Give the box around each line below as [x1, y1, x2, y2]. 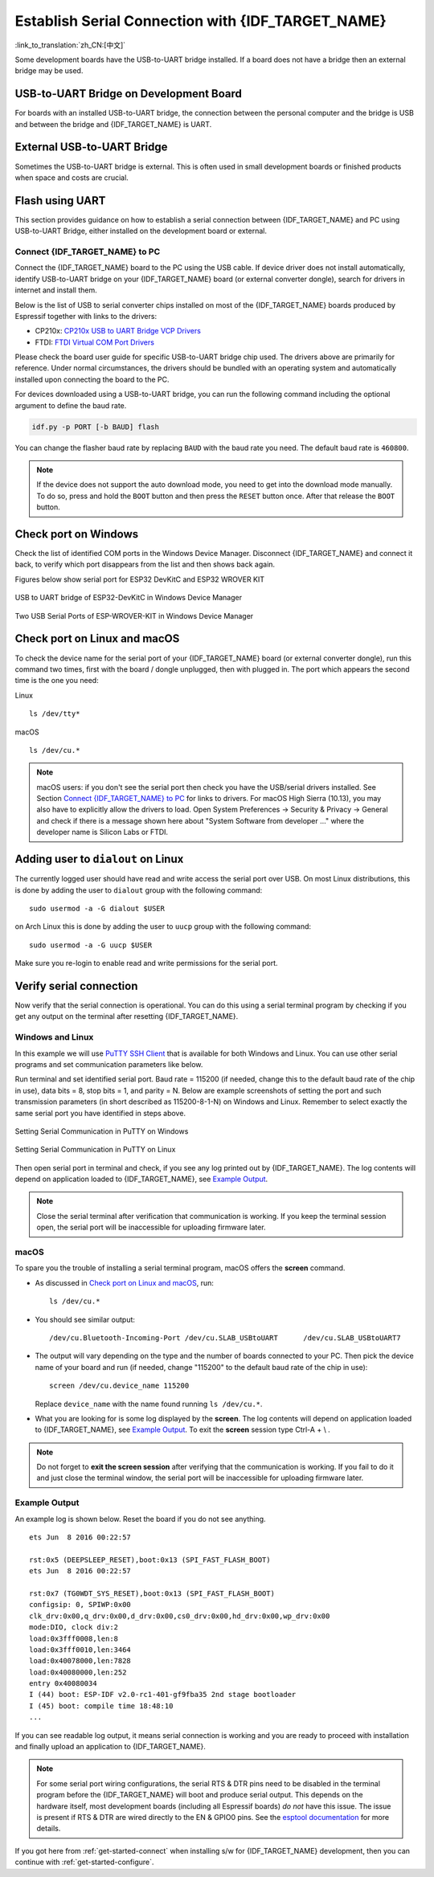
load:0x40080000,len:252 [29, 1667, 127, 1677]
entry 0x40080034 [29, 1679, 97, 1688]
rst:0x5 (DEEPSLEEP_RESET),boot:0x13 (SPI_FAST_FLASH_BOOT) [29, 1555, 271, 1564]
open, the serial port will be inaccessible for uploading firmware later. [36, 1222, 266, 1233]
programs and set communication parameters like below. [14, 1059, 203, 1069]
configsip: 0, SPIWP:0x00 [29, 1600, 132, 1609]
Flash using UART [14, 194, 106, 207]
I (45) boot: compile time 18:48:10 [29, 1701, 174, 1711]
